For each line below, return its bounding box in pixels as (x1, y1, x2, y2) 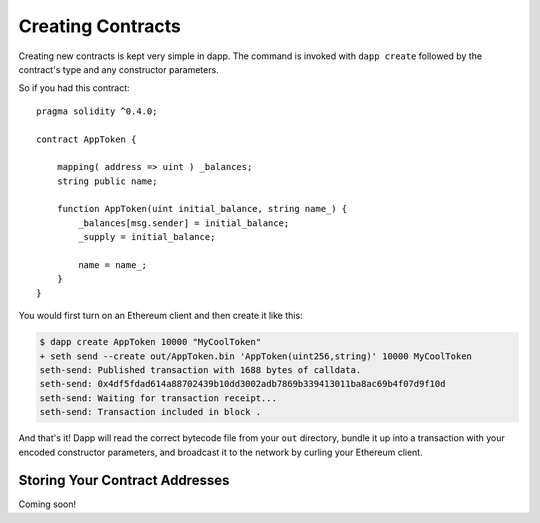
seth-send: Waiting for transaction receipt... (39, 392, 277, 404)
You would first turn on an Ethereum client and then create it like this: (18, 310, 304, 322)
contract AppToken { (36, 133, 137, 145)
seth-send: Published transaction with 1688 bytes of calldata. (39, 364, 362, 375)
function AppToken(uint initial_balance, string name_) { (56, 203, 348, 215)
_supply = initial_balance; (78, 231, 216, 243)
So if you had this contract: (18, 82, 130, 94)
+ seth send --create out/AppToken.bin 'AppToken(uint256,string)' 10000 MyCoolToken (39, 350, 472, 362)
